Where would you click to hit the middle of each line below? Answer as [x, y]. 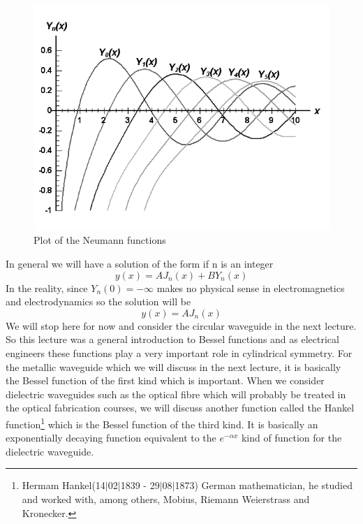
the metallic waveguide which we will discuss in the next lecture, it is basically [173, 366]
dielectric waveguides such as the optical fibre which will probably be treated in [176, 394]
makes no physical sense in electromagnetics [251, 288]
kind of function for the [291, 438]
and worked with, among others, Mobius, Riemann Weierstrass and [166, 498]
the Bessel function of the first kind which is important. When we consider [165, 380]
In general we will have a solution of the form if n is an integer [140, 263]
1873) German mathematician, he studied [264, 485]
